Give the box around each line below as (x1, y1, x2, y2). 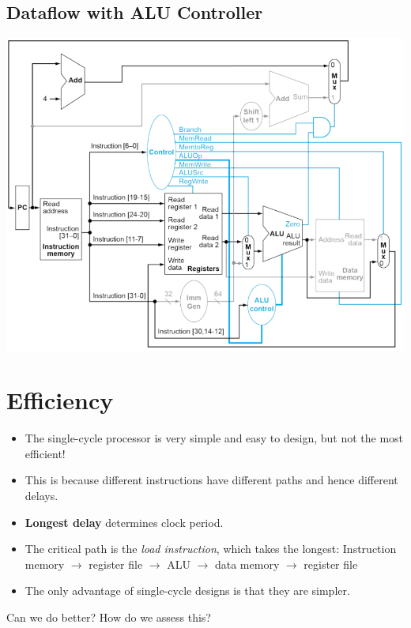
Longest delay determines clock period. (25, 513, 224, 530)
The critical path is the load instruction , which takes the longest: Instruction (25, 540, 397, 557)
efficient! (25, 445, 66, 461)
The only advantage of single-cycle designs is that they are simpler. (25, 582, 350, 599)
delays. (25, 487, 58, 504)
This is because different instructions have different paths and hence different (25, 472, 398, 488)
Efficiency (6, 384, 114, 416)
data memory (214, 555, 280, 572)
